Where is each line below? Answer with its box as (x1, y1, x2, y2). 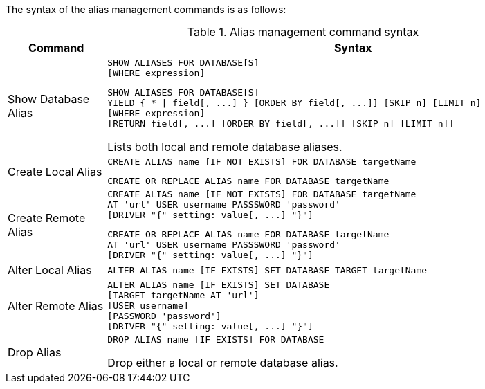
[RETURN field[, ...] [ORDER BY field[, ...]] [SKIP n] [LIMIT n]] (107, 118, 455, 129)
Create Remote (8, 210, 86, 225)
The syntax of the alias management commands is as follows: (6, 3, 286, 15)
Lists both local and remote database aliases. (107, 140, 342, 154)
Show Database (8, 91, 90, 106)
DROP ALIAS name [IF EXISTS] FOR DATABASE (107, 334, 324, 345)
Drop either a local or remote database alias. (107, 356, 338, 370)
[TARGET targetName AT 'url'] (107, 290, 259, 300)
